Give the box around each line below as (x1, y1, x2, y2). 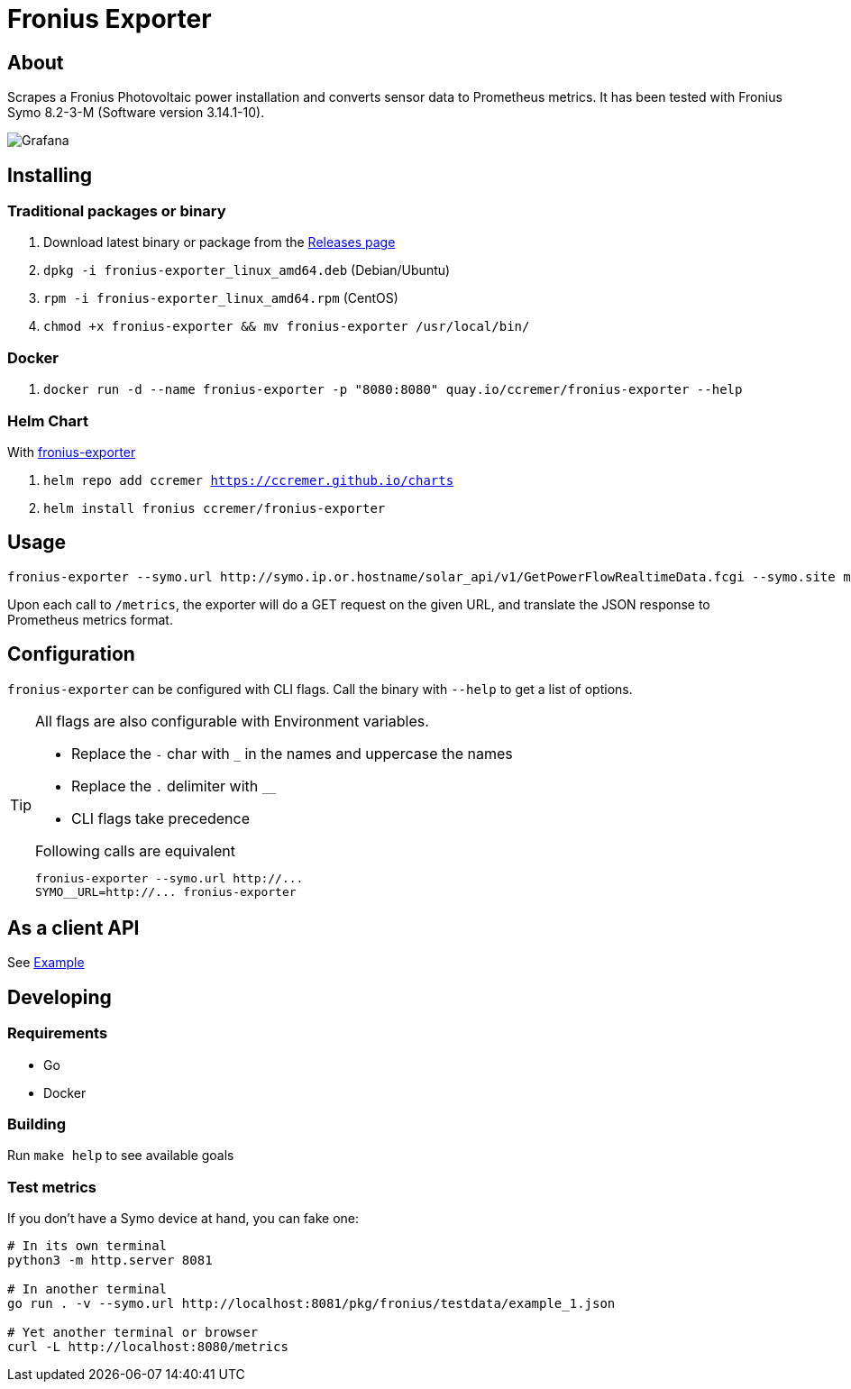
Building (7, 1115, 67, 1134)
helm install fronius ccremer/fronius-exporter (43, 500, 386, 516)
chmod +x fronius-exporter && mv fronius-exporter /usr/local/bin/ (43, 319, 530, 334)
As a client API (7, 917, 140, 939)
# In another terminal (7, 1282, 168, 1297)
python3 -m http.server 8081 (7, 1253, 213, 1268)
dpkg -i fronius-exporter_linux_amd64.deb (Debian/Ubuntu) (43, 262, 451, 279)
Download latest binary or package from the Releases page (43, 234, 396, 251)
